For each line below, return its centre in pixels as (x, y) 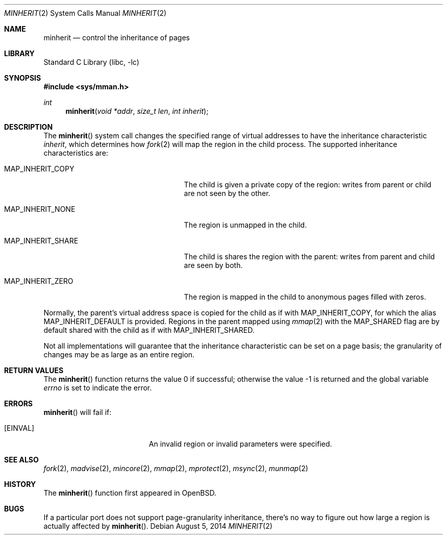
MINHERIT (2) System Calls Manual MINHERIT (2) (85, 13)
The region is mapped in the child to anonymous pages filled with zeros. (305, 297)
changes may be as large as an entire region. (119, 354)
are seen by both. (213, 265)
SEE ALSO (21, 460)
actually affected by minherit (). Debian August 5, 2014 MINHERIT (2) (158, 526)
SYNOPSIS (23, 78)
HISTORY (20, 484)
